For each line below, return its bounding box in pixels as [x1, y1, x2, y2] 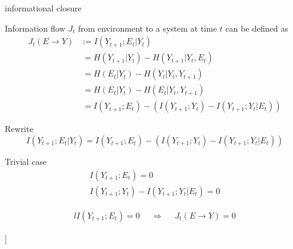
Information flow [5, 21, 66, 34]
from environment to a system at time [77, 21, 217, 34]
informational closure [5, 2, 82, 14]
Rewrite [5, 122, 33, 135]
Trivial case [5, 155, 47, 167]
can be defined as [225, 21, 288, 34]
